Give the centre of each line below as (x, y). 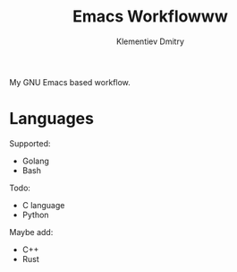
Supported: (30, 143)
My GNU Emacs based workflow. (70, 82)
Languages (51, 119)
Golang (35, 161)
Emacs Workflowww (150, 17)
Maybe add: (31, 232)
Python (35, 215)
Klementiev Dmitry (150, 41)
